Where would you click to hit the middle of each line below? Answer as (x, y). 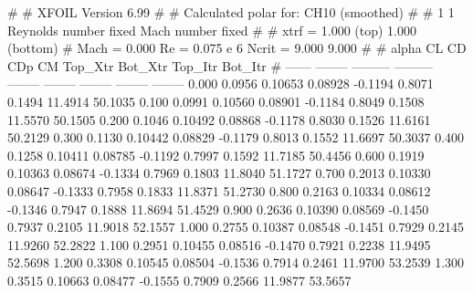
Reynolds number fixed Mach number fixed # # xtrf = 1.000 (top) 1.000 (212, 30)
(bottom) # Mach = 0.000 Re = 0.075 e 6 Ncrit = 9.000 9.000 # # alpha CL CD (237, 48)
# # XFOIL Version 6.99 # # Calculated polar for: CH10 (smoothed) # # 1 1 (231, 12)
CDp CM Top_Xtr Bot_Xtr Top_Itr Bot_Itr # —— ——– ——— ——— (220, 65)
